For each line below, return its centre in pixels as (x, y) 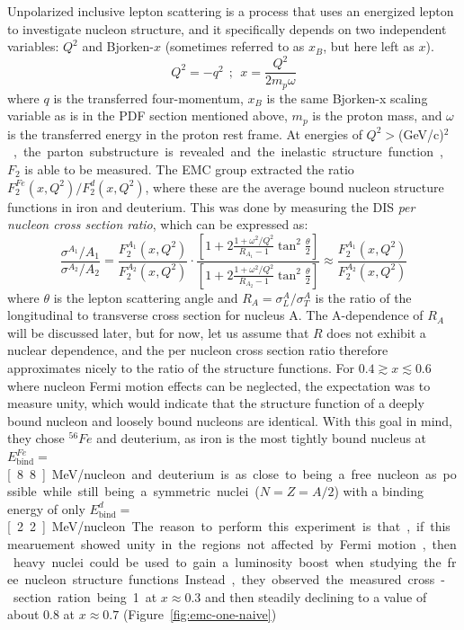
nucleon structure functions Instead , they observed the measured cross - (235, 579)
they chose (36, 438)
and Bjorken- (118, 46)
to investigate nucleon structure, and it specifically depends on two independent (227, 28)
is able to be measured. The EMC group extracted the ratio (189, 169)
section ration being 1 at (85, 596)
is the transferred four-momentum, (148, 98)
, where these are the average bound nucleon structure (294, 186)
